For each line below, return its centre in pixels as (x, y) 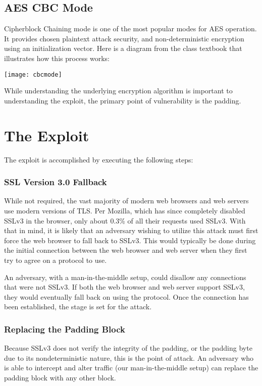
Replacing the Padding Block (65, 329)
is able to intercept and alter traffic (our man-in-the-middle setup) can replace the (131, 368)
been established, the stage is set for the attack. (78, 307)
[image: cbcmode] (33, 74)
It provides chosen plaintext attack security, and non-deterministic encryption (124, 38)
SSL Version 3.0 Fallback (56, 182)
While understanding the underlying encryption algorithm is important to (118, 91)
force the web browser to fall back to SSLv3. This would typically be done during (130, 240)
